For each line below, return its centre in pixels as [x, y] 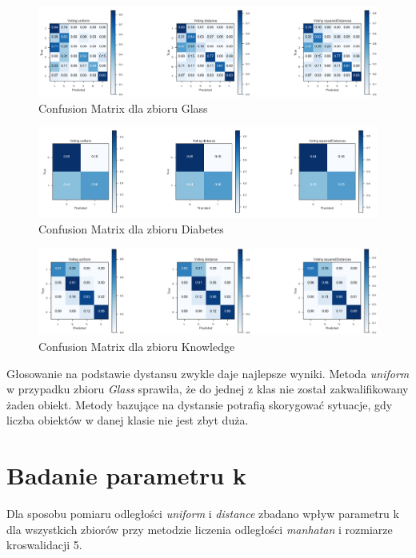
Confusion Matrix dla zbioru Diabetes [131, 228]
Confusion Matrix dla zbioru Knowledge [137, 347]
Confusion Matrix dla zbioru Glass [123, 108]
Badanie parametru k [126, 475]
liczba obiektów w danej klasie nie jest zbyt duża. [128, 420]
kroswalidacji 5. [44, 545]
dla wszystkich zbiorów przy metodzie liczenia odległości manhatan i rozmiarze [200, 529]
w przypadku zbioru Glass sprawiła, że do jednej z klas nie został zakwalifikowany [208, 389]
